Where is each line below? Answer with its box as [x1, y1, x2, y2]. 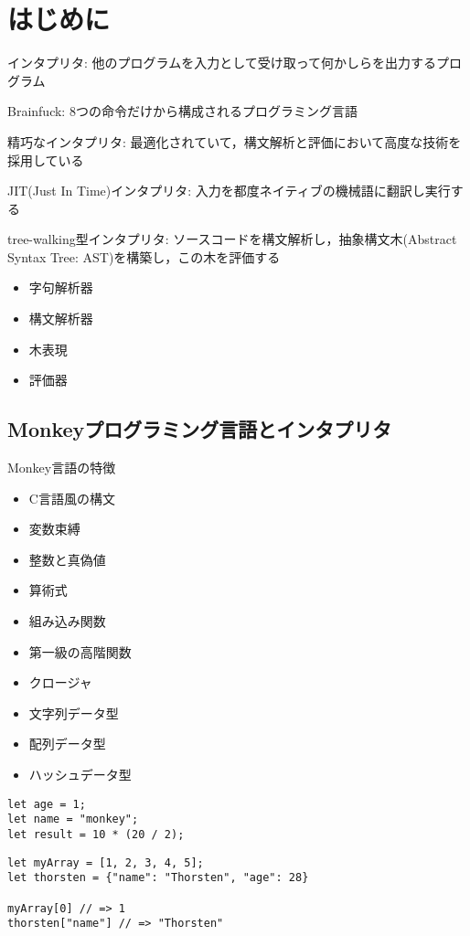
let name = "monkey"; [7, 813, 139, 826]
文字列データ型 [28, 703, 119, 722]
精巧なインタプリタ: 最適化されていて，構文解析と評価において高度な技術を [7, 132, 462, 151]
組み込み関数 [28, 612, 106, 631]
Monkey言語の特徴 [7, 458, 116, 477]
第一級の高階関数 [28, 642, 132, 661]
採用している [7, 150, 84, 169]
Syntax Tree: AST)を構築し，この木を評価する [7, 247, 281, 266]
